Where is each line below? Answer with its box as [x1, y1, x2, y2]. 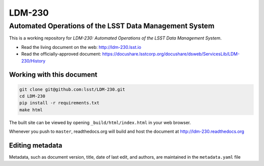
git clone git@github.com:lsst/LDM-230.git [19, 86, 126, 92]
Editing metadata [9, 141, 63, 149]
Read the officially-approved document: [21, 51, 101, 57]
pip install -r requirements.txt [19, 100, 100, 106]
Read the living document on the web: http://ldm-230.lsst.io [21, 44, 141, 50]
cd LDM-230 [19, 93, 45, 99]
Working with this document [9, 71, 98, 79]
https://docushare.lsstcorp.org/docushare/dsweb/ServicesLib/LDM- [102, 51, 240, 57]
